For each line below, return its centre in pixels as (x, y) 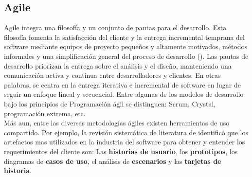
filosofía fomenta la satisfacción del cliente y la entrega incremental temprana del (124, 37)
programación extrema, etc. (45, 113)
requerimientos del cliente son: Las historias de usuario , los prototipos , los (121, 151)
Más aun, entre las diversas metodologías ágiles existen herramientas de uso (117, 123)
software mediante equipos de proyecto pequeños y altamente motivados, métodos (126, 46)
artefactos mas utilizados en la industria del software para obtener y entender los (125, 142)
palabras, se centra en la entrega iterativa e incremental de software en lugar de (122, 84)
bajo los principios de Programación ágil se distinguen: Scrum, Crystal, (110, 103)
